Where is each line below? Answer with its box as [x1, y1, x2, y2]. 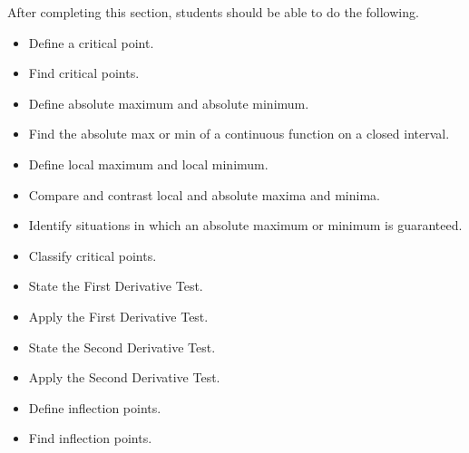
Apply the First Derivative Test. [28, 306, 209, 325]
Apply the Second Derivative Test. [28, 368, 220, 387]
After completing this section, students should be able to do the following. [7, 3, 419, 21]
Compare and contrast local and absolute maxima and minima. [28, 185, 380, 204]
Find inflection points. [28, 429, 152, 448]
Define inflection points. [28, 398, 161, 417]
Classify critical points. [28, 246, 157, 265]
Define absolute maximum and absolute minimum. [28, 93, 309, 112]
